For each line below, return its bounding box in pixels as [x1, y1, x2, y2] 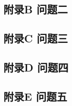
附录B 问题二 [3, 1, 68, 17]
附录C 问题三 [3, 31, 68, 46]
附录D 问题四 [3, 59, 69, 74]
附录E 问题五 [3, 88, 67, 104]
